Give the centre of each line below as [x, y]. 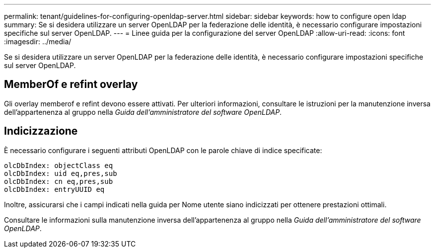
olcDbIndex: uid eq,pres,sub [61, 173]
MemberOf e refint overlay [71, 84]
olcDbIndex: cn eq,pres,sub [59, 181]
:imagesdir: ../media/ [38, 42]
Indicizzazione [41, 131]
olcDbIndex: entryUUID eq [54, 189]
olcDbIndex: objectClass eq [59, 165]
